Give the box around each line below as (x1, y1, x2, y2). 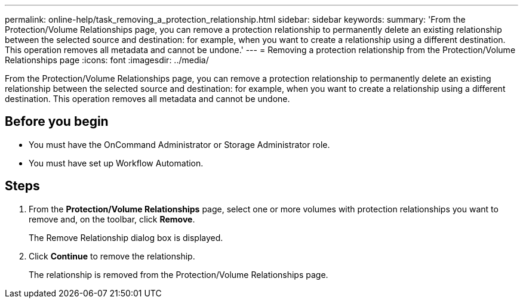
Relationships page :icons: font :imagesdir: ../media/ (5, 55, 209, 65)
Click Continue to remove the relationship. (29, 251, 195, 261)
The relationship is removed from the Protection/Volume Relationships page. (29, 269, 328, 280)
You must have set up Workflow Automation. (29, 157, 204, 168)
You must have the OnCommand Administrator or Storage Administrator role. (29, 139, 330, 150)
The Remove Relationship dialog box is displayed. (29, 232, 223, 243)
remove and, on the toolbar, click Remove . (29, 214, 195, 224)
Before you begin (5, 114, 109, 129)
